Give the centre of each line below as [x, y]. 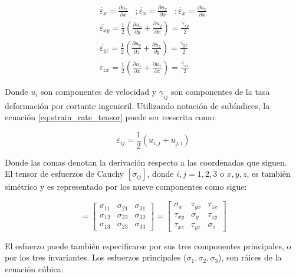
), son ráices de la [250, 257]
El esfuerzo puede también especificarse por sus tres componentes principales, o [148, 245]
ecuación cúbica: [34, 268]
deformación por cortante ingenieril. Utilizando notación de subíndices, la [137, 105]
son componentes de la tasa [220, 91]
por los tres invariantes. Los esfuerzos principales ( [96, 257]
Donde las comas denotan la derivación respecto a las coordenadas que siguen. [146, 162]
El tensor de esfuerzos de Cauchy [64, 174]
